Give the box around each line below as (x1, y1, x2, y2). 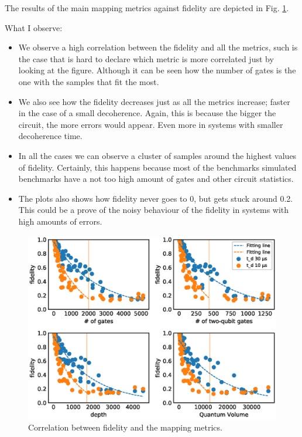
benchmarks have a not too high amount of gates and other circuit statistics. (18, 172, 294, 185)
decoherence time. (18, 130, 83, 142)
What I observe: (5, 21, 63, 33)
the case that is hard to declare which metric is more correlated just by (18, 52, 274, 65)
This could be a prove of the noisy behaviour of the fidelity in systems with (18, 204, 289, 216)
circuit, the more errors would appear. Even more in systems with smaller (18, 118, 283, 130)
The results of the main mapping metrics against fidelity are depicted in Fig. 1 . (5, 2, 289, 13)
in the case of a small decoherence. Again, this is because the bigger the (18, 107, 276, 119)
